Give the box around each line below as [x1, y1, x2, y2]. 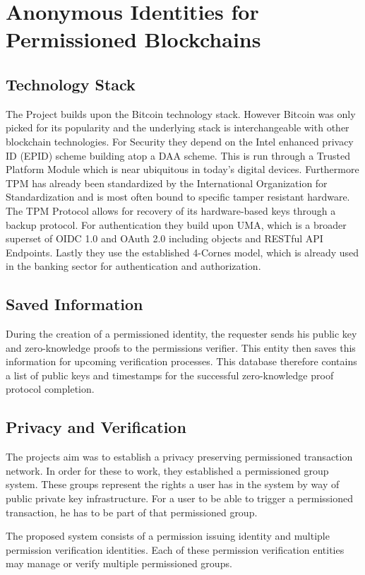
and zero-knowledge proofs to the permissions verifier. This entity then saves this [6, 340, 356, 355]
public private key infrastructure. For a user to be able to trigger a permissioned [6, 491, 354, 506]
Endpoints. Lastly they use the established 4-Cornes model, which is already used [6, 244, 359, 259]
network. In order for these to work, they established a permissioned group [6, 463, 329, 478]
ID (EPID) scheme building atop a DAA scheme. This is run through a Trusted [6, 148, 350, 162]
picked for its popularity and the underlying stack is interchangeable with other [6, 120, 349, 135]
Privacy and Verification [6, 416, 186, 438]
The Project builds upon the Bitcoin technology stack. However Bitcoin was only [6, 106, 356, 121]
